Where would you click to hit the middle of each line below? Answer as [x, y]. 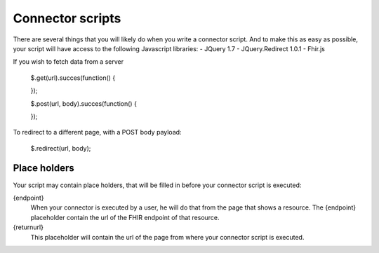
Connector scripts [67, 18]
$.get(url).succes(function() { [73, 78]
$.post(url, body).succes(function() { [84, 103]
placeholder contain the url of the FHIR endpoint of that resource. [125, 217]
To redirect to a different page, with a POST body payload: [97, 132]
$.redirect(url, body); [61, 148]
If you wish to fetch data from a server [68, 62]
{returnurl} [28, 227]
